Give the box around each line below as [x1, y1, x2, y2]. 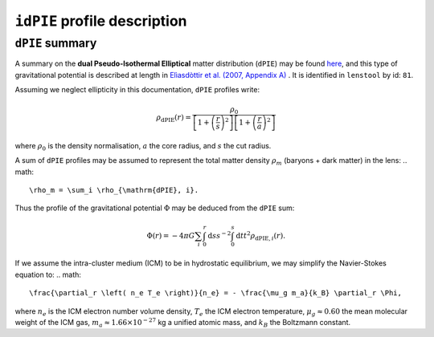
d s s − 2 [207, 229, 231, 240]
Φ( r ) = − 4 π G [146, 231, 195, 240]
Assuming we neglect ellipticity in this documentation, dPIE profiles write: [14, 85, 260, 95]
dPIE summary [14, 36, 97, 51]
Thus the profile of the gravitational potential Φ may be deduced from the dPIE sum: [14, 203, 295, 213]
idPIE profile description [14, 12, 188, 30]
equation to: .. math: [14, 270, 82, 279]
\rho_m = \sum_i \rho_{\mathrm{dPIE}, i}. [29, 185, 199, 195]
